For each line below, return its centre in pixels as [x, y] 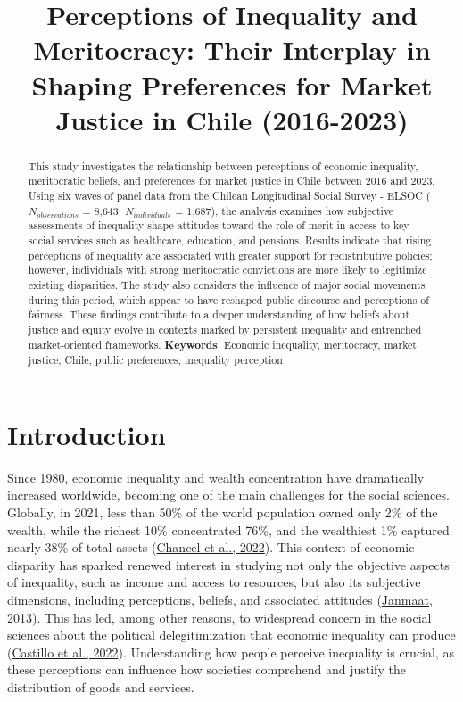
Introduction [87, 434]
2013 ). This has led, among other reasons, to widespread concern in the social [219, 617]
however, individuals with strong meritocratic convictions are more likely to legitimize [227, 270]
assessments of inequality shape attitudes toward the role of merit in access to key [219, 225]
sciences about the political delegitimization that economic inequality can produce [231, 635]
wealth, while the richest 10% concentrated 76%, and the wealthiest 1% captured [228, 529]
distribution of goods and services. [101, 686]
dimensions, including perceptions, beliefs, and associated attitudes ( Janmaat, [220, 600]
